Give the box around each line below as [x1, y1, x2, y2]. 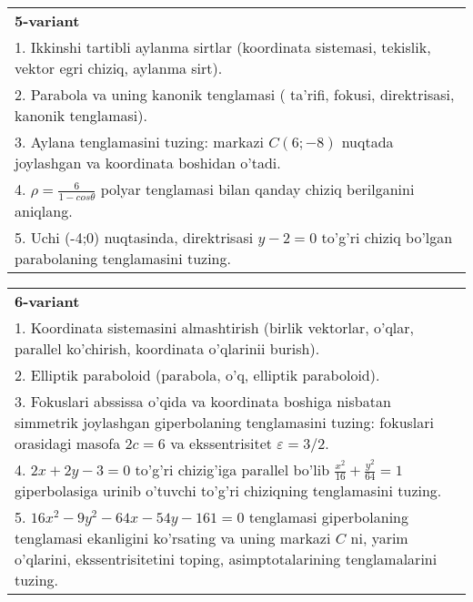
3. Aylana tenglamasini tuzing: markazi [15, 131, 264, 152]
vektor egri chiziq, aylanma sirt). [15, 57, 223, 78]
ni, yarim [350, 527, 408, 549]
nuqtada [341, 131, 394, 152]
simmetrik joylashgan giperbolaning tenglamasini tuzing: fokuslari [15, 411, 435, 433]
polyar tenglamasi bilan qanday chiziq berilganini [100, 179, 415, 199]
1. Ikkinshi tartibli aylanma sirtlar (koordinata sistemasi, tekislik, [15, 36, 431, 57]
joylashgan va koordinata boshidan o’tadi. [15, 152, 281, 173]
